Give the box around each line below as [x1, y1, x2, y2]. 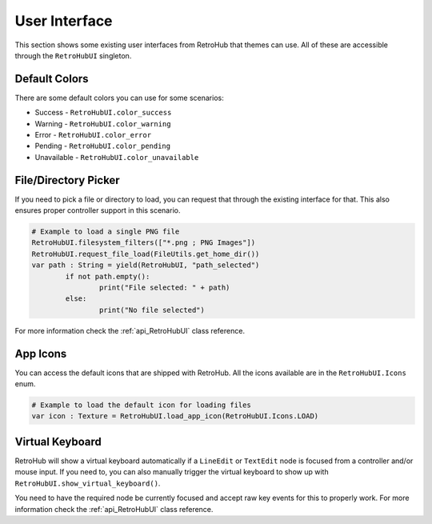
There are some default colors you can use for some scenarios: [14, 93, 224, 102]
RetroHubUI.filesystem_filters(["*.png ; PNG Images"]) [31, 238, 256, 247]
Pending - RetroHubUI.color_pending [34, 141, 171, 151]
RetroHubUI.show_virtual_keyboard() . [14, 478, 161, 488]
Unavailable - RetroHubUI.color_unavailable [34, 152, 199, 162]
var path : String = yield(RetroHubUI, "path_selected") [31, 261, 260, 270]
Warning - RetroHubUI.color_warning [34, 118, 171, 128]
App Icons [14, 346, 67, 360]
